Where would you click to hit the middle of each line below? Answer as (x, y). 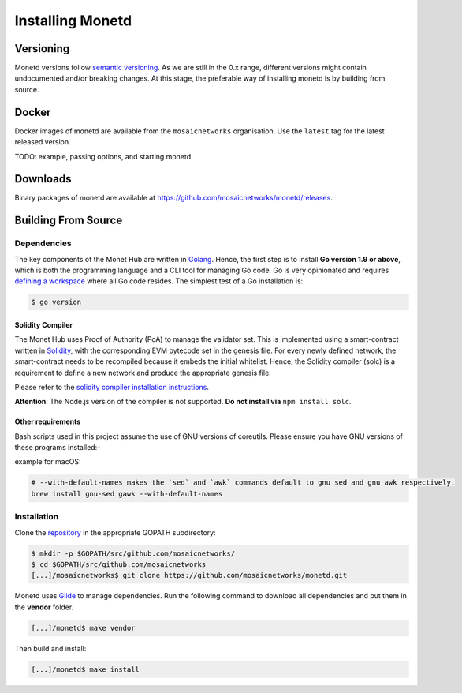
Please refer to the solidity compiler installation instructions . (112, 387)
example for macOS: (48, 462)
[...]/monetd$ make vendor (83, 628)
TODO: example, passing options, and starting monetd (103, 156)
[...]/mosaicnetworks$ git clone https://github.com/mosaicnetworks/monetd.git (189, 575)
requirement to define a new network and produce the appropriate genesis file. (143, 373)
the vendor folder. (44, 607)
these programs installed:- (58, 448)
